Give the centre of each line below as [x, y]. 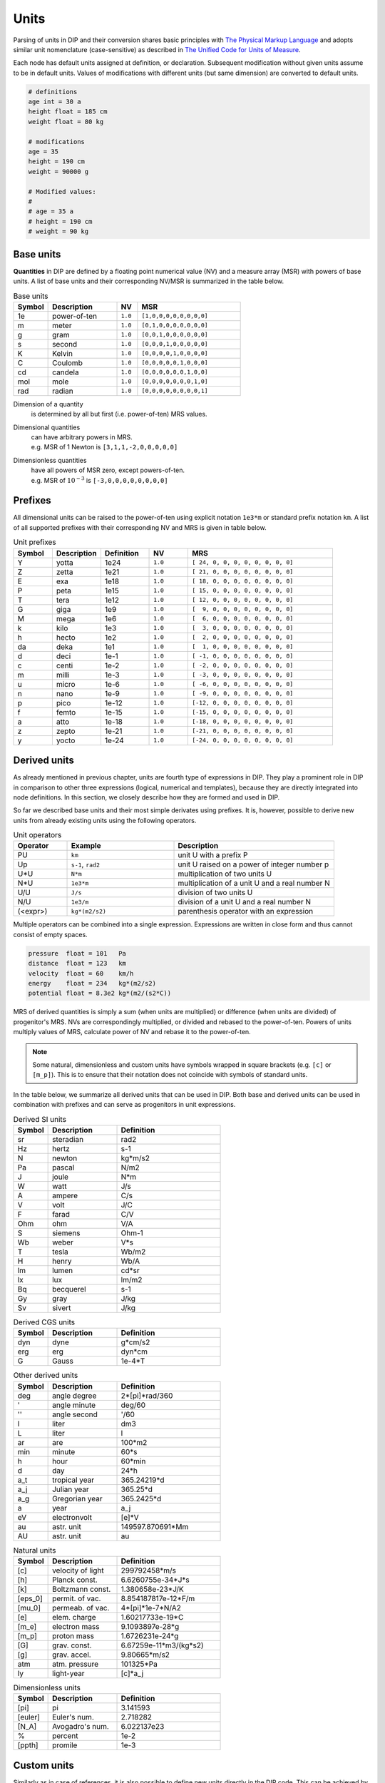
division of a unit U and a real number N [245, 902]
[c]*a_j [132, 1674]
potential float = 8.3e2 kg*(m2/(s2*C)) [99, 993]
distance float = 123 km [77, 964]
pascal [63, 1168]
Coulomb [68, 362]
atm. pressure [76, 1664]
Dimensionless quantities [50, 460]
